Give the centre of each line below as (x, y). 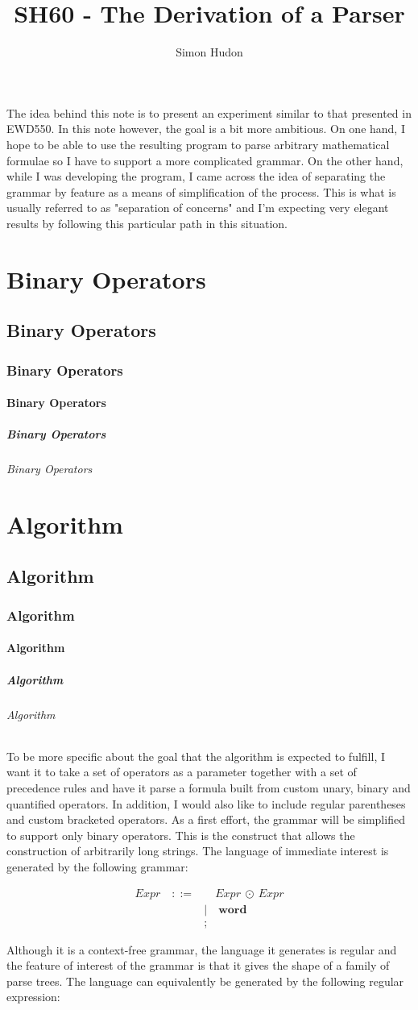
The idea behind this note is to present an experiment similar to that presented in (209, 112)
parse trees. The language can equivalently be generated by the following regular (205, 981)
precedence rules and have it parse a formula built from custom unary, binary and (209, 787)
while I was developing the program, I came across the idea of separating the (196, 176)
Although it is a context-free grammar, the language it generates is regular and (202, 949)
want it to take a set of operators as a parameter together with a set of (182, 772)
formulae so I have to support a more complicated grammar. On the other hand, (205, 160)
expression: (33, 997)
